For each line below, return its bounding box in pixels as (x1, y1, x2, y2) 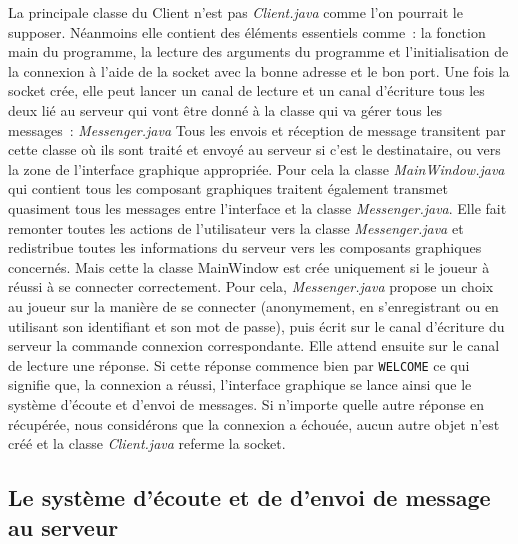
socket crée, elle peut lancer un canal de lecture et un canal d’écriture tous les (8, 80, 485, 101)
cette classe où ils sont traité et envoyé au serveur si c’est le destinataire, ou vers (8, 139, 501, 160)
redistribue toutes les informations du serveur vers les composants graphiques (8, 237, 482, 258)
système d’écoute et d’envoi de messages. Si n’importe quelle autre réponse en (8, 393, 485, 414)
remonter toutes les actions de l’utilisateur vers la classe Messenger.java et (8, 217, 464, 238)
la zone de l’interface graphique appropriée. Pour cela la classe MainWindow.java (8, 158, 505, 179)
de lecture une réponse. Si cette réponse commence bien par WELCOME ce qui (8, 354, 470, 375)
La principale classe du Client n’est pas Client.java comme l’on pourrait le (8, 2, 463, 22)
